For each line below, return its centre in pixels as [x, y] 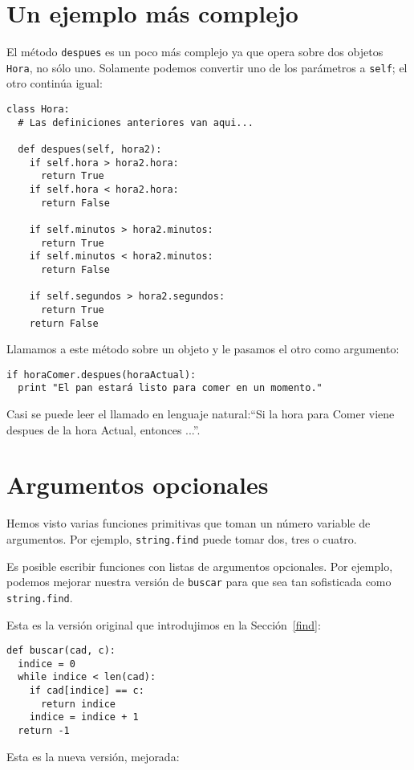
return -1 [44, 731]
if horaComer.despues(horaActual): [101, 375]
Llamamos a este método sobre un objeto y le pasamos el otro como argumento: [203, 349]
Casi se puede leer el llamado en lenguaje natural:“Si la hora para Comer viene [201, 414]
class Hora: [38, 110]
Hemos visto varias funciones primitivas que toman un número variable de [189, 523]
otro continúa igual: [55, 83]
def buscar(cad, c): [61, 651]
